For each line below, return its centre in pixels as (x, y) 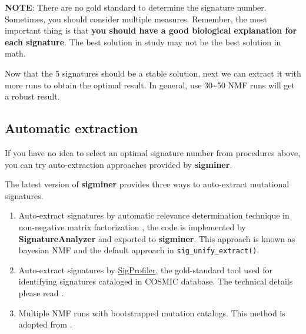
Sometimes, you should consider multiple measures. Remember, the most (136, 19)
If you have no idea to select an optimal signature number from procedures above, (153, 152)
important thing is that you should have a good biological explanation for (151, 30)
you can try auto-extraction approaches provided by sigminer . (119, 164)
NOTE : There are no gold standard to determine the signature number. (136, 7)
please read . (41, 292)
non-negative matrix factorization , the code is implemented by (132, 226)
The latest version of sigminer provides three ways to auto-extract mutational (147, 184)
